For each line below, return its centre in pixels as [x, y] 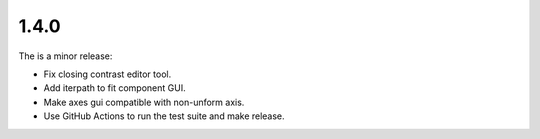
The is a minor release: [65, 56]
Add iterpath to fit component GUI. [114, 88]
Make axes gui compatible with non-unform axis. [144, 102]
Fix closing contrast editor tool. [107, 74]
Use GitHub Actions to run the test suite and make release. [164, 116]
